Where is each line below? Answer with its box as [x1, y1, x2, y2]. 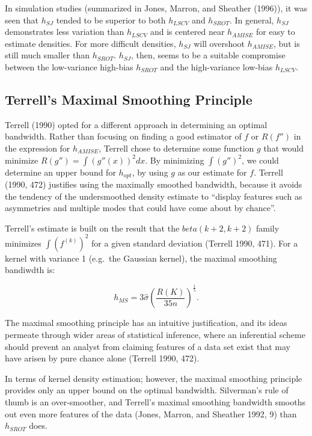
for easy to [255, 25, 295, 38]
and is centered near [150, 25, 225, 38]
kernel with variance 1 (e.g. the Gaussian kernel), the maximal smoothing [5, 251, 277, 264]
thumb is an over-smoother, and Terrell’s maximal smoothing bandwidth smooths [5, 395, 305, 408]
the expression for [5, 141, 70, 154]
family [256, 221, 280, 234]
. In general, [229, 13, 274, 26]
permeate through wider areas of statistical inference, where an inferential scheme [5, 328, 305, 341]
